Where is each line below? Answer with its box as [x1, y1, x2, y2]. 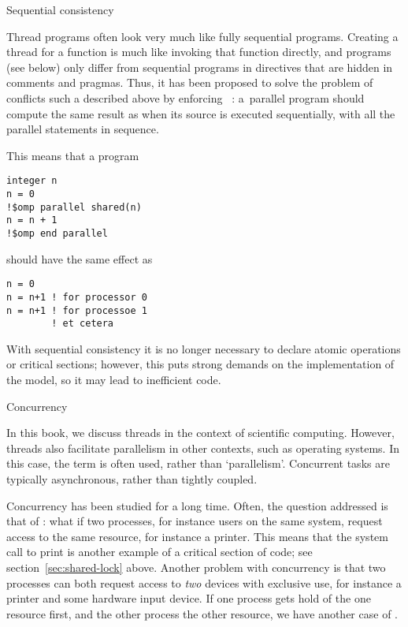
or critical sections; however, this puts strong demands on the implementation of [6, 356, 395, 372]
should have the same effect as [6, 250, 153, 267]
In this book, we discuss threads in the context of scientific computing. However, [6, 424, 395, 441]
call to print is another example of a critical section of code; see [6, 543, 313, 560]
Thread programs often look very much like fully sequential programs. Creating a [6, 28, 399, 44]
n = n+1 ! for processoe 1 [6, 304, 147, 316]
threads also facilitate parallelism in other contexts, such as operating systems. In [6, 439, 399, 456]
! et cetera [51, 318, 114, 330]
